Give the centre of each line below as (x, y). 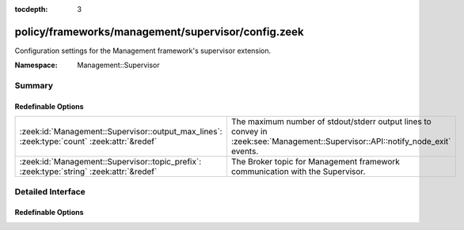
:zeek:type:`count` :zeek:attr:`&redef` (88, 141)
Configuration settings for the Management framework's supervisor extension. (143, 51)
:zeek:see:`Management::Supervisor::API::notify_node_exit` (341, 141)
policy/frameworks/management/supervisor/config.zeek (159, 32)
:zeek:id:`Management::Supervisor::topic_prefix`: (110, 162)
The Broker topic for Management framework (315, 162)
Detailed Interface (50, 191)
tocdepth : (31, 9)
